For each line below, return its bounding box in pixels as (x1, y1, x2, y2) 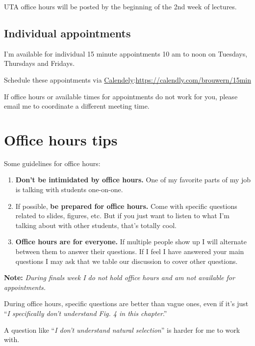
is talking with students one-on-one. (15, 184, 123, 195)
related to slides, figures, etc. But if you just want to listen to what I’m (15, 210, 229, 221)
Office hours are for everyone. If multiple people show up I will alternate (15, 236, 247, 247)
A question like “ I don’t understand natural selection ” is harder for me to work (4, 324, 240, 335)
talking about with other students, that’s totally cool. (15, 220, 177, 230)
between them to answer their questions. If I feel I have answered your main (15, 246, 244, 257)
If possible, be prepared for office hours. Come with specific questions (15, 201, 237, 211)
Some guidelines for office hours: (4, 158, 101, 168)
